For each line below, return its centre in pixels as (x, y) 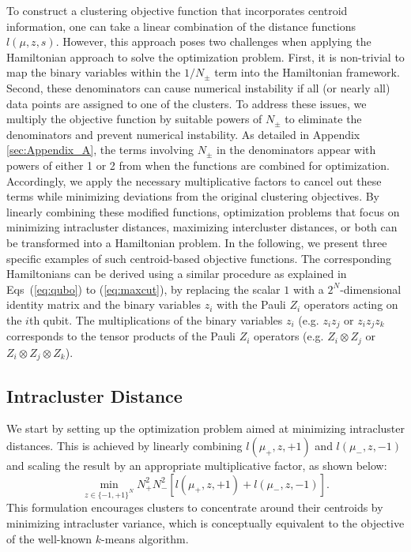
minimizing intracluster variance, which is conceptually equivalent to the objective (205, 523)
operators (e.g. (289, 336)
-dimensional (371, 289)
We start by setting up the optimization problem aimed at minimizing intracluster (206, 428)
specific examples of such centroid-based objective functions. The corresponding (199, 258)
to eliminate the (323, 119)
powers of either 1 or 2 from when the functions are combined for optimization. (198, 165)
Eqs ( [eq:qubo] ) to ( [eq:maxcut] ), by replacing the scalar (143, 289)
